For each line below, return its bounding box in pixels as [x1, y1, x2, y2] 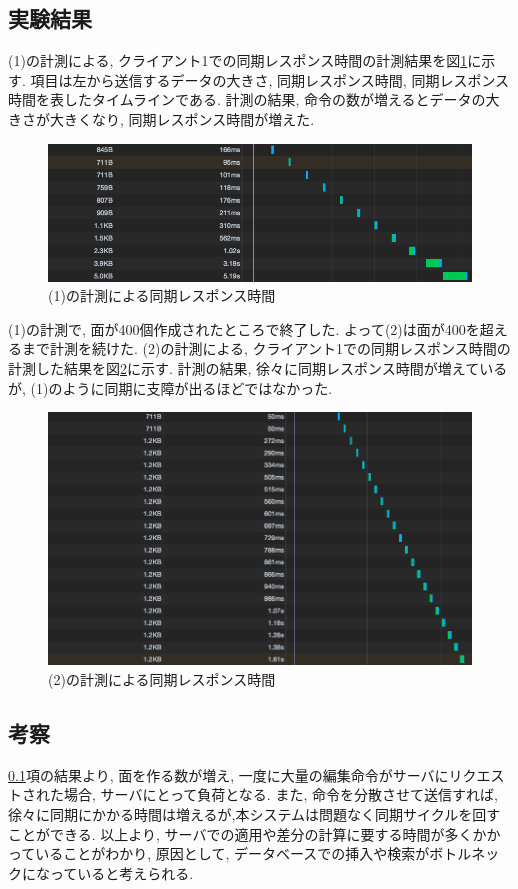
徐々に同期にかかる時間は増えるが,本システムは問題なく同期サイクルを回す [8, 804, 501, 824]
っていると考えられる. [49, 862, 194, 883]
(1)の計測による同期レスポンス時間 [48, 285, 276, 306]
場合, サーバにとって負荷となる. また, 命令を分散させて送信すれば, [63, 784, 498, 805]
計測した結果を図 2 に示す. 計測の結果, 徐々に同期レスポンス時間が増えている [8, 357, 508, 378]
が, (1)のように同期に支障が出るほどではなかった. [8, 377, 333, 398]
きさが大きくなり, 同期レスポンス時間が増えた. [8, 108, 315, 129]
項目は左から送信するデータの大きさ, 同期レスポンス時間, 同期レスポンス [30, 69, 510, 90]
